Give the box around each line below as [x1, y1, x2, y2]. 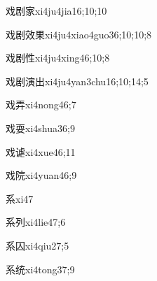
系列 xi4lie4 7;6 [6, 215, 66, 229]
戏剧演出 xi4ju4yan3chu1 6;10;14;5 [6, 73, 149, 88]
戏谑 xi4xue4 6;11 [6, 144, 76, 159]
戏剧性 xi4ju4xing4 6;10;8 [6, 50, 110, 65]
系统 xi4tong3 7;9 [6, 261, 75, 276]
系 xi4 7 [6, 191, 34, 206]
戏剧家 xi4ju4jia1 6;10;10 [6, 3, 107, 17]
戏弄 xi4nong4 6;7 [6, 97, 76, 112]
